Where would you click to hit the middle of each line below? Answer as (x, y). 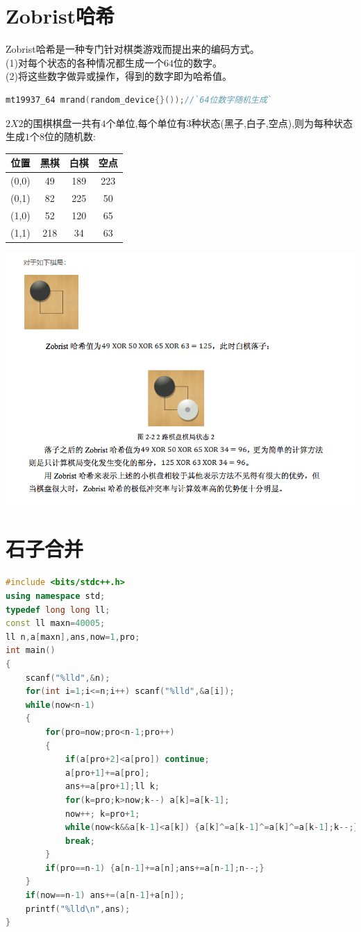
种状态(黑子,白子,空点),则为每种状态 (272, 122)
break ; (80, 841)
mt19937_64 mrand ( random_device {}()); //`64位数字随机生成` (139, 100)
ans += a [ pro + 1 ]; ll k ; (112, 787)
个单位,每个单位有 (146, 122)
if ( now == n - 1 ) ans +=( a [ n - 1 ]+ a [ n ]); (105, 896)
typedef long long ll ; (58, 610)
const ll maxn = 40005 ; (56, 624)
